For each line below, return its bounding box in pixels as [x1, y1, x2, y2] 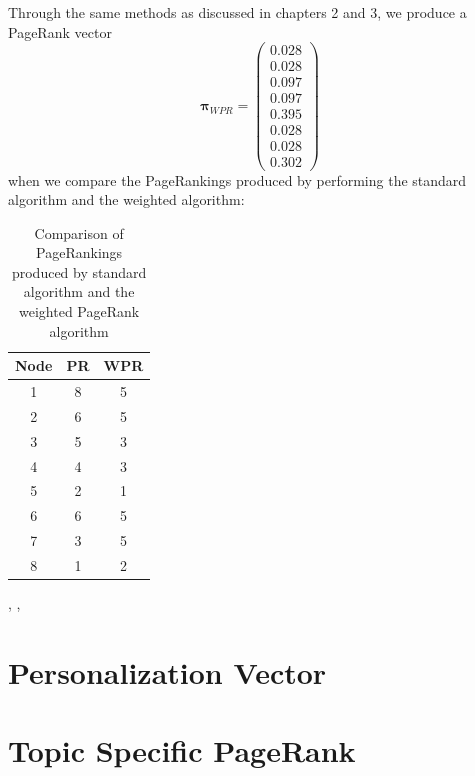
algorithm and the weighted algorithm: [8, 189, 245, 210]
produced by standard [11, 261, 147, 282]
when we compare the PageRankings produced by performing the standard [8, 169, 467, 190]
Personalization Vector [8, 651, 327, 692]
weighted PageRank [19, 301, 140, 322]
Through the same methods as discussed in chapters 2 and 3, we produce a [8, 2, 467, 22]
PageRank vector [8, 21, 112, 42]
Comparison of [34, 222, 124, 243]
